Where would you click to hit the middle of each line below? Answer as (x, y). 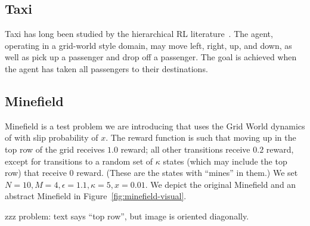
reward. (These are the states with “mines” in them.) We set (187, 173)
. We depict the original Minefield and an (221, 184)
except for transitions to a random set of (79, 161)
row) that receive (36, 173)
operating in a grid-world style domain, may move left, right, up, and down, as (148, 45)
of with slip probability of (52, 137)
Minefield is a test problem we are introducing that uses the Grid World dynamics (155, 126)
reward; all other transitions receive (185, 149)
